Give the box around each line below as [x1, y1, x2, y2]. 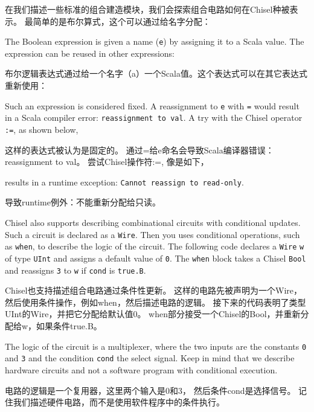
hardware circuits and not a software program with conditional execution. [5, 363, 278, 376]
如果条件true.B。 [36, 320, 102, 332]
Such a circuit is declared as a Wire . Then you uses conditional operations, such [5, 228, 300, 240]
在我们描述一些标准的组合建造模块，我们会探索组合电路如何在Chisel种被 [5, 3, 290, 15]
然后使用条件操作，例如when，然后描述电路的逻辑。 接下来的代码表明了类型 [5, 295, 306, 308]
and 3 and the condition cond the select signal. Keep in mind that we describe [5, 352, 295, 364]
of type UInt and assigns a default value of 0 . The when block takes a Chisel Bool [5, 251, 306, 264]
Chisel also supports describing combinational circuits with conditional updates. [5, 216, 301, 229]
